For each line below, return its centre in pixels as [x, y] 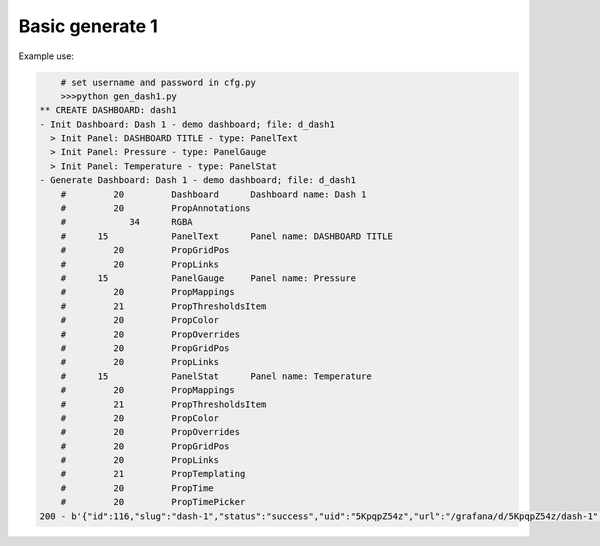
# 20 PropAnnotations [155, 208]
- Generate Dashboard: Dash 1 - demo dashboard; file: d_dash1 [198, 180]
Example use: [46, 56]
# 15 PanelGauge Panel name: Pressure [208, 278]
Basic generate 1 [88, 26]
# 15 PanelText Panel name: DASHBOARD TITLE [227, 236]
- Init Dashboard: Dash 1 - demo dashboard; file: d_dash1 [187, 124]
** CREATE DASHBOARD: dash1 [108, 110]
